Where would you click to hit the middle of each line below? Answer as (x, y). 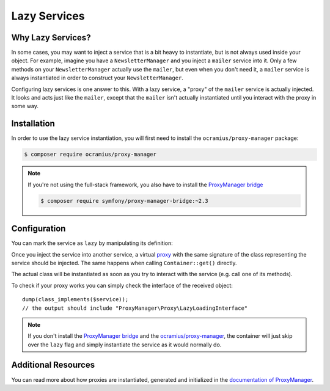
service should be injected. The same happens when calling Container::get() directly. (124, 263)
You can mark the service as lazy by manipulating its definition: (92, 243)
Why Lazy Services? (51, 38)
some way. (25, 106)
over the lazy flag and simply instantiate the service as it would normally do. (125, 345)
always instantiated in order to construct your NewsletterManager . (97, 78)
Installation (33, 124)
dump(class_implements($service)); (75, 300)
